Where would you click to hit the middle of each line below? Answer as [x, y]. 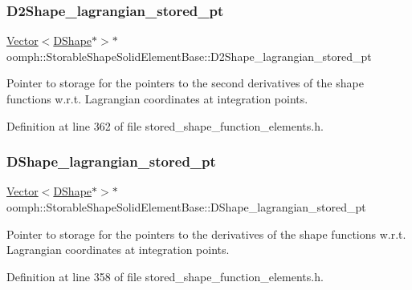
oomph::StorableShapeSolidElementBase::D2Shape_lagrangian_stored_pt [189, 56]
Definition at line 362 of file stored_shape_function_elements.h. [165, 125]
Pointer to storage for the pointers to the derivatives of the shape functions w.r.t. [206, 234]
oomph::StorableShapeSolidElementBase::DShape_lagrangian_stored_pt [186, 207]
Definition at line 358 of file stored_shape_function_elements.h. [165, 276]
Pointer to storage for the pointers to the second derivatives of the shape [185, 83]
